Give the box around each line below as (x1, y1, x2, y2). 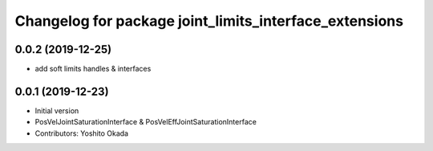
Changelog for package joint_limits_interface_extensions (14, 12, 404, 30)
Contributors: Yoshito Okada (34, 129, 128, 138)
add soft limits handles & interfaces (34, 64, 152, 74)
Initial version (34, 105, 79, 116)
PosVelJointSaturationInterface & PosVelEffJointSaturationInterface (34, 117, 257, 127)
